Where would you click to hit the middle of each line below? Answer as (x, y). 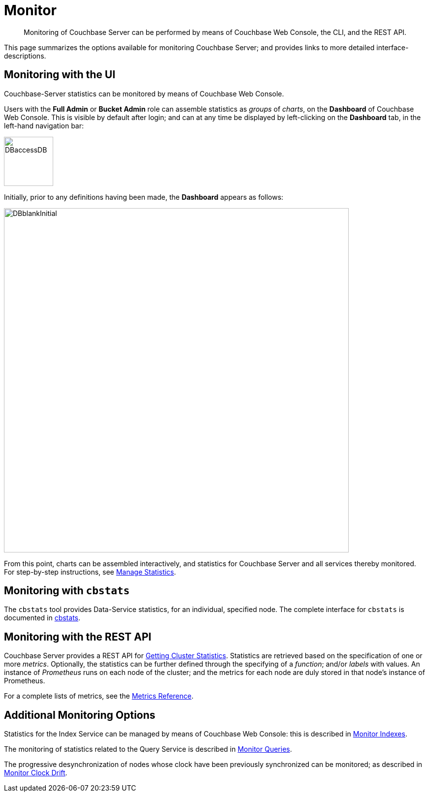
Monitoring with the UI (60, 75)
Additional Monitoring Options (80, 715)
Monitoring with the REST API (78, 637)
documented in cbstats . (42, 618)
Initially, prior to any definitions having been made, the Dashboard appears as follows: (144, 197)
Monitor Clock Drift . (36, 773)
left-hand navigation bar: (44, 125)
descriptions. (25, 56)
